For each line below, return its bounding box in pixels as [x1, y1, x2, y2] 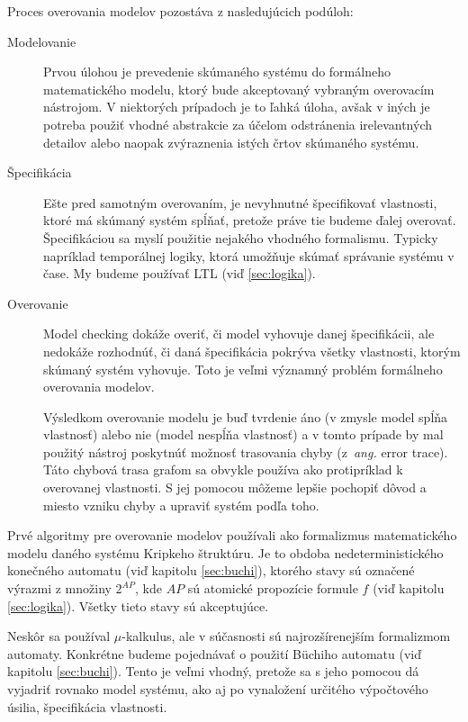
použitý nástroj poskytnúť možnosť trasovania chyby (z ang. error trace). [43, 442, 448, 461]
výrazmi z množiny [7, 579, 112, 598]
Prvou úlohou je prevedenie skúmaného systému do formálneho [43, 62, 391, 81]
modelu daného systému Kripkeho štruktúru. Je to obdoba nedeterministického [7, 543, 444, 562]
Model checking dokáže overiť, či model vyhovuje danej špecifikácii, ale [43, 324, 435, 343]
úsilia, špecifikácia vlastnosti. [7, 697, 167, 716]
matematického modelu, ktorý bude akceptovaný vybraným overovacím [43, 79, 435, 98]
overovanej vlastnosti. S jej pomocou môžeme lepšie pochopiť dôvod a [43, 478, 427, 497]
